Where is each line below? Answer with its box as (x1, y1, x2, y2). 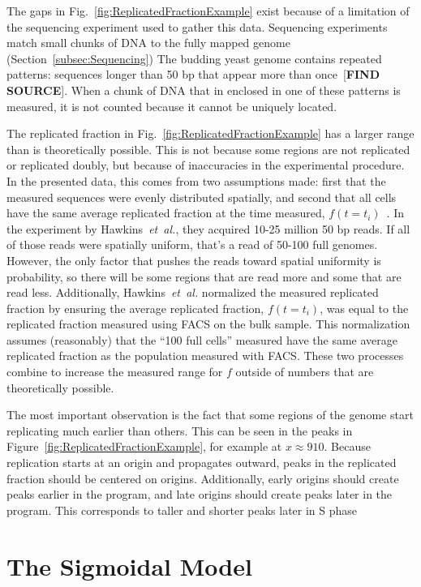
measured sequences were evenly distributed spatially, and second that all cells (6, 188, 397, 205)
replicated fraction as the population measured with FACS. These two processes (6, 347, 404, 364)
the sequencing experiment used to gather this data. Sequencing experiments (6, 18, 388, 35)
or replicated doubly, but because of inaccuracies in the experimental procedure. (6, 156, 405, 174)
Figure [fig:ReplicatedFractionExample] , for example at (6, 438, 282, 455)
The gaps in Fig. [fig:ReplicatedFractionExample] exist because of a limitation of (6, 2, 410, 19)
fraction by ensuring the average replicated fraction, (6, 299, 264, 316)
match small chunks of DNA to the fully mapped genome (6, 34, 290, 51)
